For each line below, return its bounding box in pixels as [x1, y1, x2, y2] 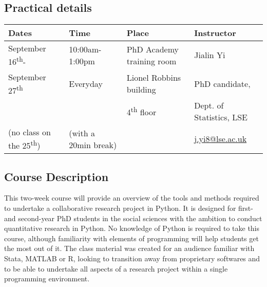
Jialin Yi [194, 49, 225, 61]
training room [126, 55, 177, 67]
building [126, 83, 156, 96]
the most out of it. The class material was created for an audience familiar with [4, 243, 255, 254]
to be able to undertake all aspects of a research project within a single [4, 263, 228, 274]
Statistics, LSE [194, 111, 248, 123]
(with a [69, 127, 95, 139]
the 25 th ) [8, 137, 41, 152]
